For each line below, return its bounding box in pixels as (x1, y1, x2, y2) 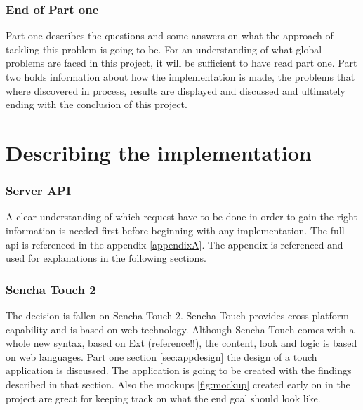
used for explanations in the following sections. (6, 251, 206, 265)
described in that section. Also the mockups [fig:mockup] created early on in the (6, 376, 350, 391)
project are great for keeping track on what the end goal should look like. (6, 390, 321, 405)
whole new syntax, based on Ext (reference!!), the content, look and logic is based (6, 336, 357, 350)
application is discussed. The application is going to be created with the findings (6, 363, 352, 378)
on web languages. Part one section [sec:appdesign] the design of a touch (6, 349, 317, 364)
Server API (6, 182, 72, 199)
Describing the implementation (6, 138, 312, 166)
